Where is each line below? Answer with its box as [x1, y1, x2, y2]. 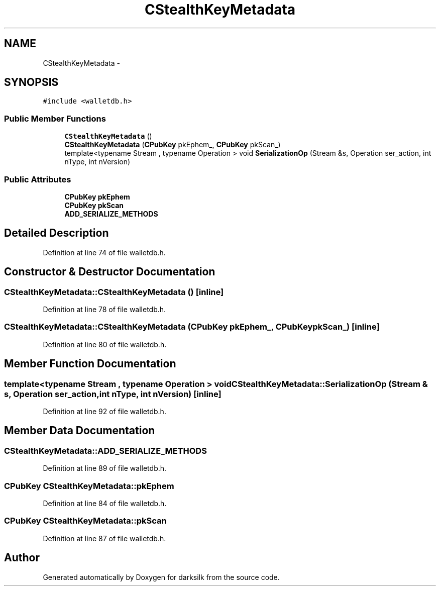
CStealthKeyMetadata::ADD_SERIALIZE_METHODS [4, 445, 207, 456]
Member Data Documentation [4, 424, 155, 437]
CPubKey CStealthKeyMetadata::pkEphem [4, 480, 174, 491]
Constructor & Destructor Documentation [4, 265, 215, 278]
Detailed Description [4, 227, 109, 240]
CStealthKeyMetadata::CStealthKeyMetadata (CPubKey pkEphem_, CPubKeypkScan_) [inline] [4, 322, 380, 332]
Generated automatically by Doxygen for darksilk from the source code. [43, 572, 280, 581]
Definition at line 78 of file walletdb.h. [43, 305, 166, 314]
